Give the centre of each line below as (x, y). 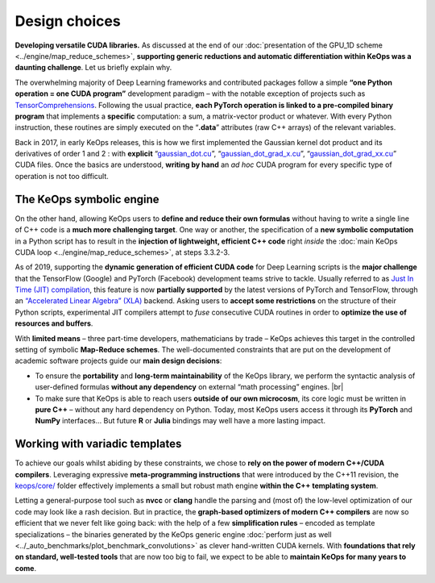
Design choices (68, 21)
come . (25, 568)
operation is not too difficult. (62, 176)
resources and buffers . (54, 323)
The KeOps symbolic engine (87, 199)
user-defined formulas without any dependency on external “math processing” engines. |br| (189, 387)
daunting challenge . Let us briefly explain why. (93, 68)
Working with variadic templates (98, 444)
